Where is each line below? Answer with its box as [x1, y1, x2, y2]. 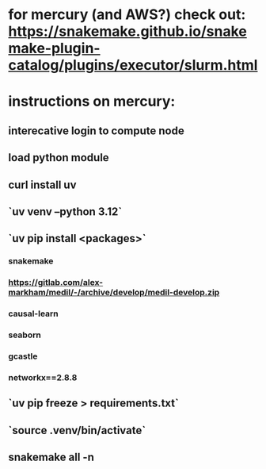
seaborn [8, 329, 41, 340]
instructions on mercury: [8, 93, 176, 110]
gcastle [8, 351, 38, 362]
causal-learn [8, 308, 59, 319]
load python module [8, 151, 109, 164]
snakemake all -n [8, 451, 95, 464]
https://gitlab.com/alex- [8, 277, 104, 288]
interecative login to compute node [8, 124, 184, 137]
